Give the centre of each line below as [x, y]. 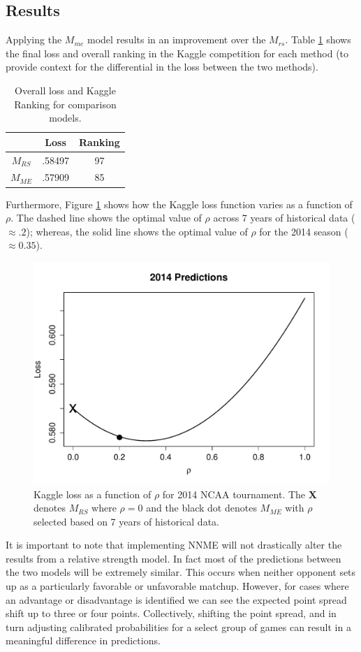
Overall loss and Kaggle [65, 90]
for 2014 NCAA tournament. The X [240, 494]
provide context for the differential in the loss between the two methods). [162, 67]
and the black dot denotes [201, 508]
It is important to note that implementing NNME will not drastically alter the [174, 545]
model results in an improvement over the [177, 39]
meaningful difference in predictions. [83, 640]
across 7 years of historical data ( [284, 218]
